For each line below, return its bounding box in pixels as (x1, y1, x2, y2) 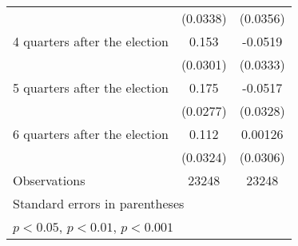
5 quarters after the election (13, 78, 169, 97)
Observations (13, 171, 85, 189)
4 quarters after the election (13, 32, 169, 50)
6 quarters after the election (13, 125, 169, 143)
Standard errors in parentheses (13, 194, 185, 212)
